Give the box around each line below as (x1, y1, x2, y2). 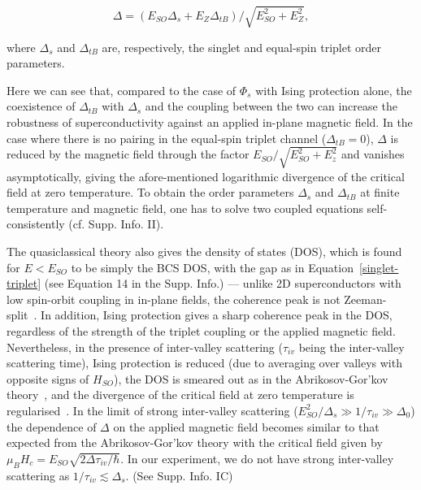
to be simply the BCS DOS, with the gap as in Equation (71, 258, 354, 275)
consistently (7, 215, 65, 232)
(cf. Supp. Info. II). (68, 215, 164, 232)
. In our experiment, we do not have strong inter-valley (120, 449, 394, 466)
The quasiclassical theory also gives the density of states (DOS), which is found (7, 243, 402, 260)
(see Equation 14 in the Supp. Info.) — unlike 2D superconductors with (44, 275, 401, 292)
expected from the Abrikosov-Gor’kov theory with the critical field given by (7, 434, 383, 451)
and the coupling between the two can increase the (145, 98, 397, 115)
